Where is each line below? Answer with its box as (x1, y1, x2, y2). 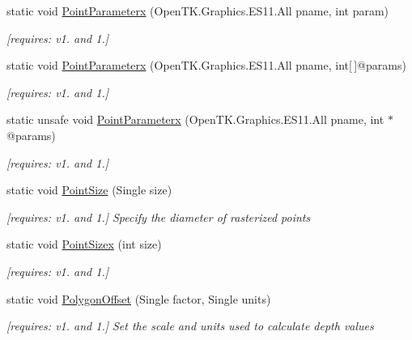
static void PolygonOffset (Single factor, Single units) (6, 290, 271, 307)
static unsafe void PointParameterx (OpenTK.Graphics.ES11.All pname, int (6, 111, 384, 128)
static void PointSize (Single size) (6, 181, 172, 198)
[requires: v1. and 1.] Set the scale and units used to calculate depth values (6, 317, 374, 334)
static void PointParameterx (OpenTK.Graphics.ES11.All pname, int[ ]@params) (6, 57, 406, 74)
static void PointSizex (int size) (6, 236, 162, 253)
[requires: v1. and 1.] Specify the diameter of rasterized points (6, 208, 311, 225)
